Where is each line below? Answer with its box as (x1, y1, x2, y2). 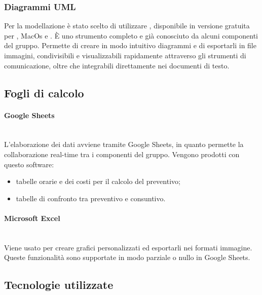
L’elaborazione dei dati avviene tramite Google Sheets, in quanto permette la (4, 139, 244, 150)
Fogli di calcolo (4, 85, 84, 100)
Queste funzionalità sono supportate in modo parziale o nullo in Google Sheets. (4, 252, 250, 263)
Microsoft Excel (4, 212, 60, 223)
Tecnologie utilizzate (4, 277, 114, 292)
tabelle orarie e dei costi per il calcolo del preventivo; (16, 176, 180, 187)
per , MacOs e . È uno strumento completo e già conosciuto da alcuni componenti (4, 30, 258, 41)
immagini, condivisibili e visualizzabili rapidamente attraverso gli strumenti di (4, 50, 246, 60)
